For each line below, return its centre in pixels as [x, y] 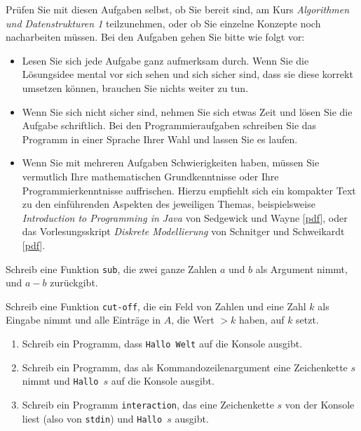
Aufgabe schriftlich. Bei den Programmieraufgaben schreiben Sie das [169, 125]
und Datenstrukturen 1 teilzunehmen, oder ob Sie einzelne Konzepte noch [163, 23]
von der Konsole [320, 404]
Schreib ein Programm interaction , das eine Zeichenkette [148, 404]
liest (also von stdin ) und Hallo [92, 418]
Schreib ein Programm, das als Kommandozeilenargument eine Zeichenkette [185, 367]
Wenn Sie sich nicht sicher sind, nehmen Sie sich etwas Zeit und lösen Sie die [187, 111]
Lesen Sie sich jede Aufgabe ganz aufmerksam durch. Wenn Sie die [165, 60]
